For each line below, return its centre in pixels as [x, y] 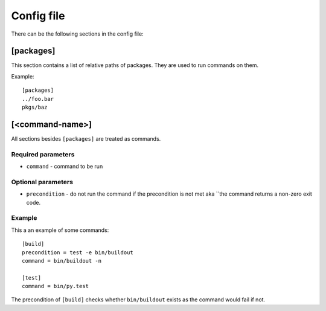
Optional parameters [42, 182]
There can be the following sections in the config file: [78, 34]
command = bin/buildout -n [62, 261]
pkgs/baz [35, 107]
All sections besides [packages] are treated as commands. [86, 138]
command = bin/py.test [56, 286]
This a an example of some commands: [60, 230]
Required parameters [43, 154]
